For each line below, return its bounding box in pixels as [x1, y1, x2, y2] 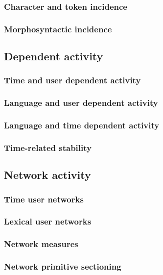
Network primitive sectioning [4, 260, 121, 273]
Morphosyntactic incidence [4, 23, 112, 35]
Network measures [4, 238, 78, 250]
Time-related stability [4, 141, 92, 153]
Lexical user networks [4, 215, 92, 227]
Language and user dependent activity [4, 97, 158, 109]
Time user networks [4, 193, 84, 205]
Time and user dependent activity [4, 74, 141, 86]
